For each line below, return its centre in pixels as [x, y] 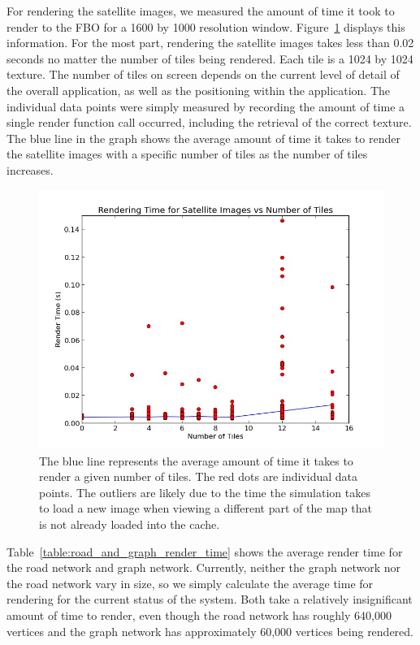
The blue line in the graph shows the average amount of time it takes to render [204, 138]
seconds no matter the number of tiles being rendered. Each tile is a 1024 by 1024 [210, 58]
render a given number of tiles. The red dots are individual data [198, 476]
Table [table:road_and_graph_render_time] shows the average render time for [205, 551]
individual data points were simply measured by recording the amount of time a [206, 106]
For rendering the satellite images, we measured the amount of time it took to [201, 11]
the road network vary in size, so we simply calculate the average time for [190, 583]
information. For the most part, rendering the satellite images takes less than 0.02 [210, 43]
